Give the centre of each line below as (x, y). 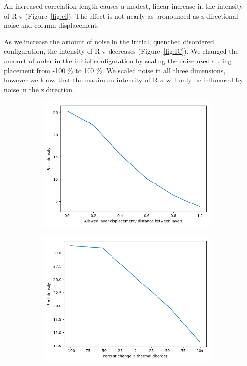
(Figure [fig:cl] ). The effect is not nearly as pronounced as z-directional (132, 15)
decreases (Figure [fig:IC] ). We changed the (173, 51)
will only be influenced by (204, 80)
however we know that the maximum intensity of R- (82, 80)
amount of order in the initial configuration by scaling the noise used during (118, 60)
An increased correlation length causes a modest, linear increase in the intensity (123, 6)
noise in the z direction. (39, 89)
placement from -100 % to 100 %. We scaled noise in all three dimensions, (115, 70)
